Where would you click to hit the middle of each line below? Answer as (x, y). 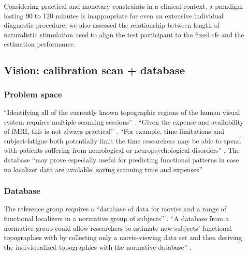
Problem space (33, 94)
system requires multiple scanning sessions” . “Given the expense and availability (124, 121)
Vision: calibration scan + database (95, 70)
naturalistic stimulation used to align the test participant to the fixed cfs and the (124, 34)
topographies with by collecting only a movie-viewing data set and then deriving (123, 237)
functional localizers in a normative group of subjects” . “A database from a (117, 218)
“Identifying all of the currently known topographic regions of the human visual (122, 112)
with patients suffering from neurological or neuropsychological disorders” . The (122, 150)
